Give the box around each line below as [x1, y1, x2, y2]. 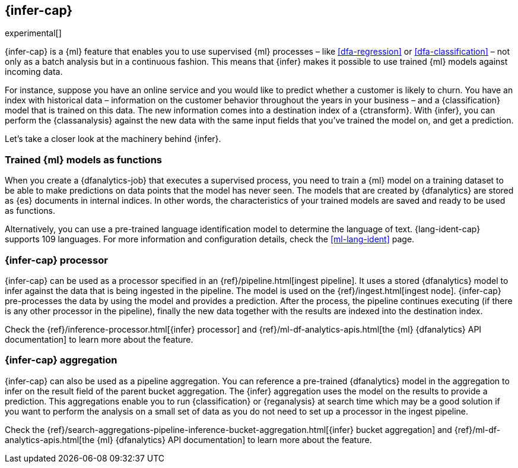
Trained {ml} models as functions [5, 153, 162, 166]
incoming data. [5, 67, 63, 77]
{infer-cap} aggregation [5, 354, 117, 366]
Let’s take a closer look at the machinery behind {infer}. [5, 134, 221, 144]
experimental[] [5, 28, 62, 39]
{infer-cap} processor [5, 254, 108, 266]
